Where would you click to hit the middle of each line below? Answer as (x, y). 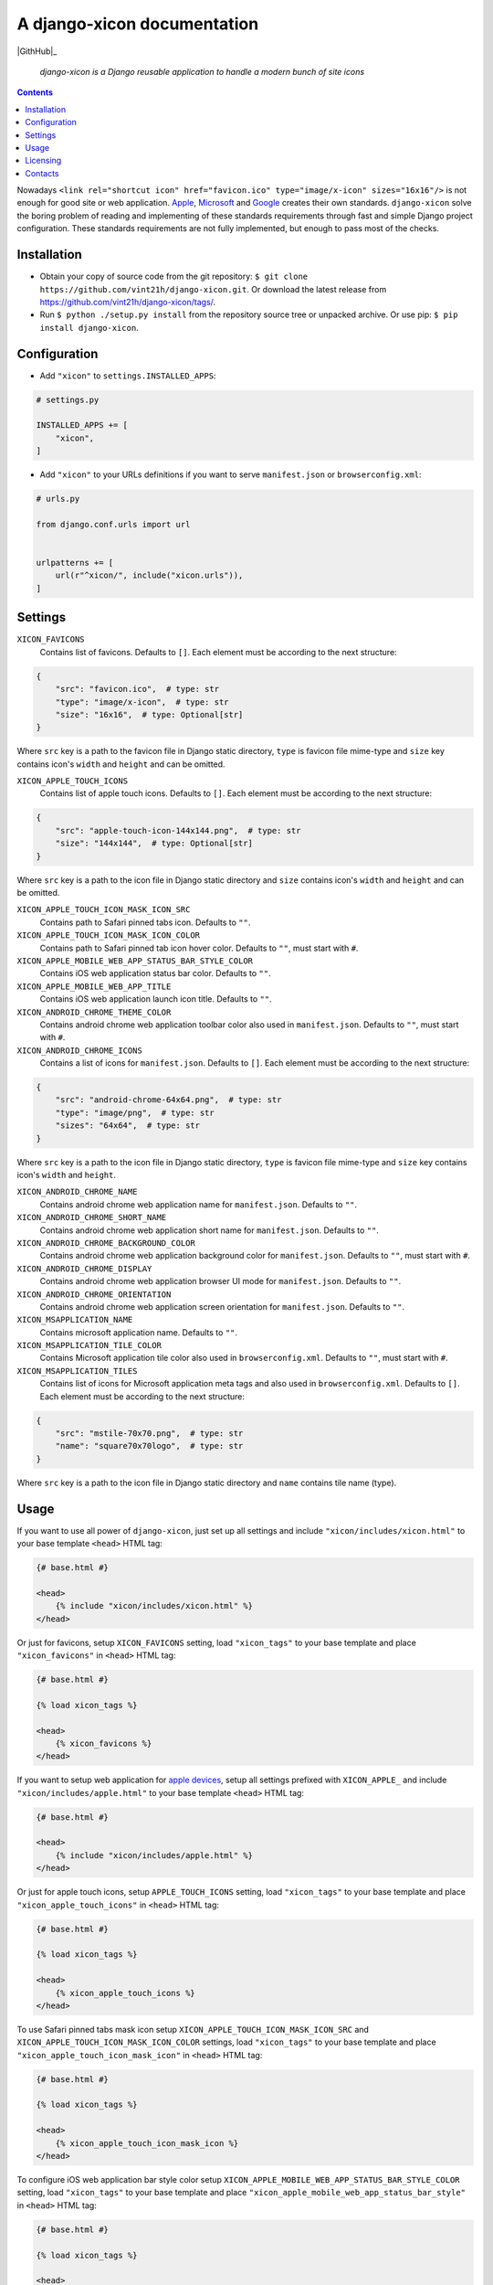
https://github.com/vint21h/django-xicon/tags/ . (128, 302)
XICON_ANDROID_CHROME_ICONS (80, 1050)
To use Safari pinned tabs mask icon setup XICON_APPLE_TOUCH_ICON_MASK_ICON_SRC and (193, 2029)
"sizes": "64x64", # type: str (128, 1126)
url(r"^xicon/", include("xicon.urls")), (149, 575)
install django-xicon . (89, 327)
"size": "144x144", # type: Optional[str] (154, 844)
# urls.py (58, 499)
